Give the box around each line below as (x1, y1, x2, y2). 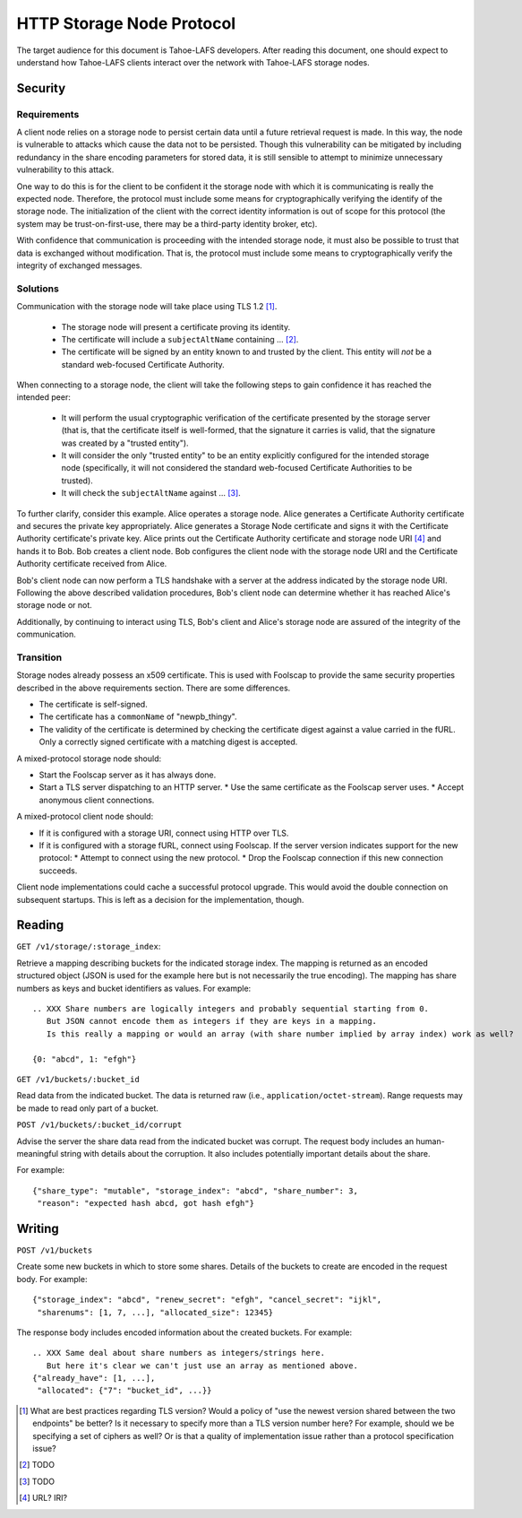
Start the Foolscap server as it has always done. (39, 769, 217, 780)
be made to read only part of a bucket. (16, 1103, 158, 1114)
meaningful (16, 1148, 58, 1158)
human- (415, 1135, 445, 1147)
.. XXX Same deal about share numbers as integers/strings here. (32, 1348, 326, 1358)
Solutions (16, 282, 60, 295)
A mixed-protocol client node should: (16, 811, 154, 822)
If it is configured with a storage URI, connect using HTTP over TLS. (39, 828, 289, 838)
